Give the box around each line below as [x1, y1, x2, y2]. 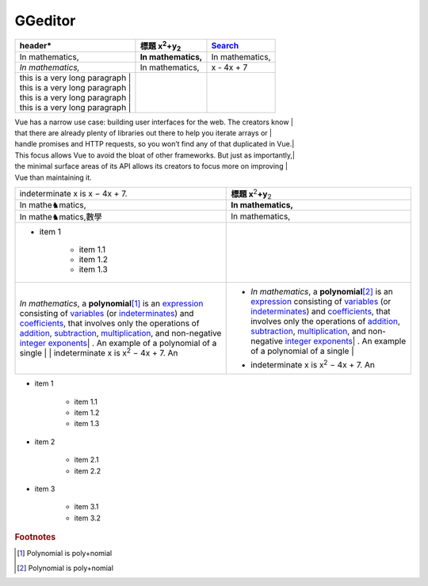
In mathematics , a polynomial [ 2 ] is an [250, 286, 393, 297]
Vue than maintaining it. [14, 173, 93, 182]
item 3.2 [74, 513, 101, 523]
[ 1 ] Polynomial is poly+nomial [17, 549, 113, 558]
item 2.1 [74, 455, 99, 465]
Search [211, 40, 239, 51]
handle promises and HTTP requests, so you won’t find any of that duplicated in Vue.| [14, 139, 295, 149]
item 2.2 [74, 466, 101, 475]
